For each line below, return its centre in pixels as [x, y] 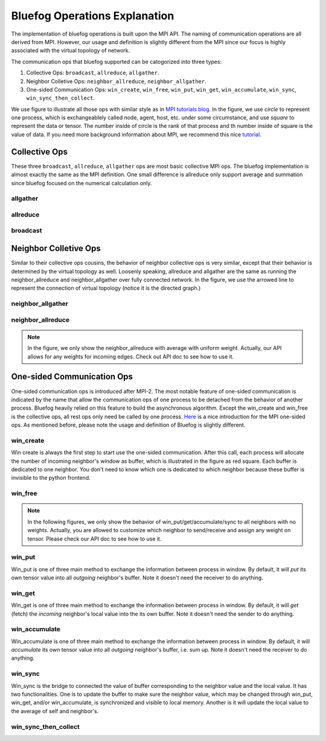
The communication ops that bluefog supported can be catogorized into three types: [117, 62]
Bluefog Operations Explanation [93, 16]
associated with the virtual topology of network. [71, 51]
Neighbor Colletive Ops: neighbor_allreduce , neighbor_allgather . [116, 81]
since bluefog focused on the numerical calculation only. [81, 183]
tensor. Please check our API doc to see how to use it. [94, 539]
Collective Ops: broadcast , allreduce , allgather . [93, 73]
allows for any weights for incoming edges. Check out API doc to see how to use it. [131, 357]
